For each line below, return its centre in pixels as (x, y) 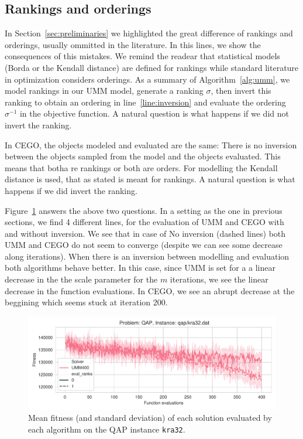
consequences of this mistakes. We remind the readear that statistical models (142, 56)
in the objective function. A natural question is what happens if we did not (154, 113)
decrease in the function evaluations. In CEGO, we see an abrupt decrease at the (150, 290)
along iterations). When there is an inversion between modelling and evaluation (147, 256)
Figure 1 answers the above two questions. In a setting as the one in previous (144, 210)
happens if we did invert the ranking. (71, 190)
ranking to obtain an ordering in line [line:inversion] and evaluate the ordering (145, 102)
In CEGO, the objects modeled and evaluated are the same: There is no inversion (151, 144)
